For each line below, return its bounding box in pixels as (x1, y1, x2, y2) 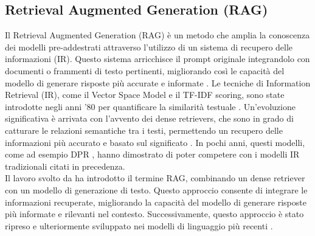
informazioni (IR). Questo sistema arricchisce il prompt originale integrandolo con (5, 52, 310, 65)
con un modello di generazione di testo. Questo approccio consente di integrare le (5, 183, 308, 196)
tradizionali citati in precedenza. (5, 159, 125, 172)
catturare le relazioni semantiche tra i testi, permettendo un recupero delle (5, 123, 283, 136)
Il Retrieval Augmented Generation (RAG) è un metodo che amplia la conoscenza (5, 29, 310, 41)
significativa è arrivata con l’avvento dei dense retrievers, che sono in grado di (5, 112, 294, 125)
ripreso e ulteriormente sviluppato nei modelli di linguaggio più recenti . (5, 219, 273, 232)
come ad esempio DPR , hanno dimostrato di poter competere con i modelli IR (5, 148, 300, 161)
